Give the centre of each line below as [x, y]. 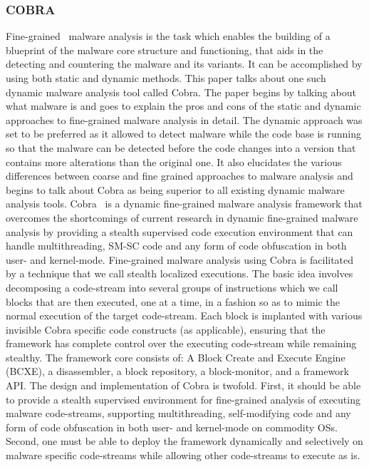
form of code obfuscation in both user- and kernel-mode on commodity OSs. [172, 427]
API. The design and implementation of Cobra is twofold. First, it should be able [183, 385]
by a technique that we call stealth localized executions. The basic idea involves [180, 273]
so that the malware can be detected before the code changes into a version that [181, 147]
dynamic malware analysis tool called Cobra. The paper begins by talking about [181, 92]
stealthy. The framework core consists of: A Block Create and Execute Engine [176, 357]
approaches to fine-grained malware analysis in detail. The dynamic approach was [184, 119]
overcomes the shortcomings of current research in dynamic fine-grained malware [182, 217]
